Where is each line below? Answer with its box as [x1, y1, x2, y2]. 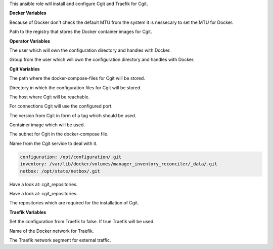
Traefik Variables [9, 209, 47, 215]
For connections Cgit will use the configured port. [9, 103, 113, 109]
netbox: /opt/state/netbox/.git [20, 168, 101, 174]
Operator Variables [9, 38, 51, 44]
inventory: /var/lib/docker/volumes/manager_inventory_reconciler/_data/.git [20, 161, 217, 167]
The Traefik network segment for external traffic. [9, 237, 111, 243]
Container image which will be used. [9, 122, 85, 128]
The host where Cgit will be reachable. [9, 94, 90, 100]
